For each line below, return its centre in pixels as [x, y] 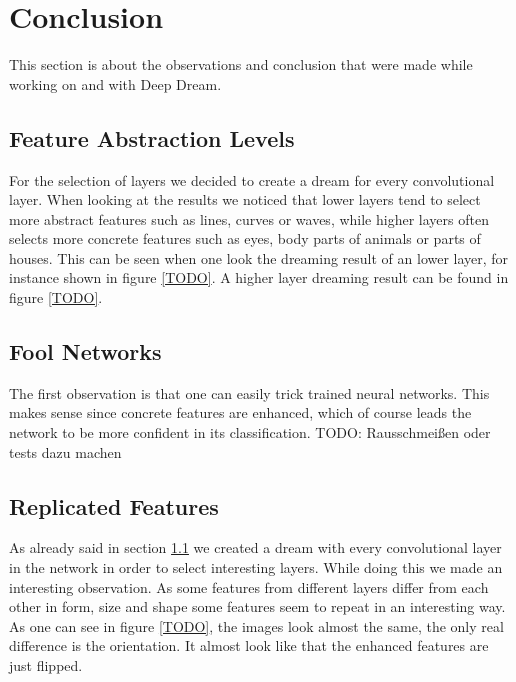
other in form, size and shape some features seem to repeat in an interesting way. [257, 606]
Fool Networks [85, 351]
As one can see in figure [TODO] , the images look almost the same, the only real [256, 625]
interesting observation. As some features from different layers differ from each [249, 586]
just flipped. [46, 665]
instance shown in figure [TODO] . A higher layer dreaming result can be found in [259, 277]
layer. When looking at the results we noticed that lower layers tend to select [245, 199]
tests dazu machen [65, 451]
